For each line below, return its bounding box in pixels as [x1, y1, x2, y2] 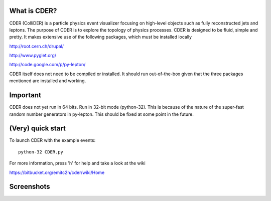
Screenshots [9, 182, 50, 191]
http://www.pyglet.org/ [9, 53, 57, 59]
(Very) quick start [9, 124, 66, 133]
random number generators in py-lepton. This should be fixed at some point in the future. [9, 111, 194, 117]
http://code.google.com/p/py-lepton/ [9, 62, 86, 68]
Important [9, 91, 41, 100]
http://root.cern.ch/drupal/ [9, 43, 64, 49]
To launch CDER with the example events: [9, 137, 96, 143]
